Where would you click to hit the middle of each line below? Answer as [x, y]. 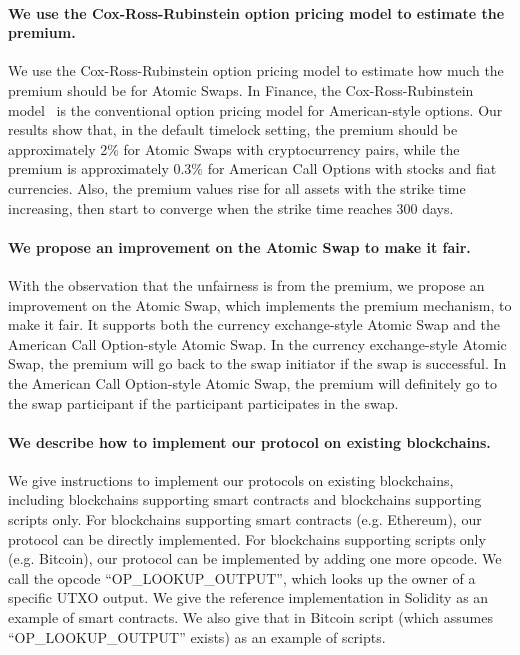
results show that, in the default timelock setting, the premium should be [233, 129]
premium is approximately [88, 168]
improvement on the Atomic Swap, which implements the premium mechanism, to [260, 304]
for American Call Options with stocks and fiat [352, 168]
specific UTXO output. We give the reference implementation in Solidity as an [248, 597]
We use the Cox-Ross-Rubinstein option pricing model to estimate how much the [256, 70]
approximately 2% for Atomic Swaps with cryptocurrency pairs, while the [234, 148]
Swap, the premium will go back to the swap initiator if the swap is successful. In [257, 363]
